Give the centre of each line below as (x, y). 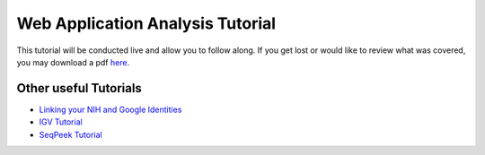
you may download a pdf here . (73, 62)
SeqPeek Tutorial (71, 134)
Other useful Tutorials (79, 88)
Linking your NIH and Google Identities (110, 109)
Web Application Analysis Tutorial (146, 23)
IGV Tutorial (61, 122)
